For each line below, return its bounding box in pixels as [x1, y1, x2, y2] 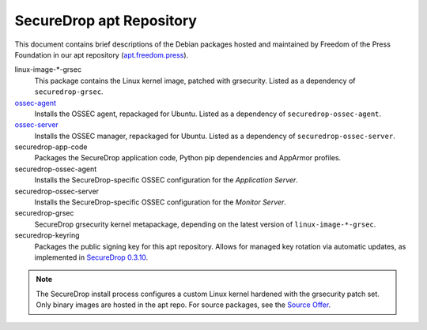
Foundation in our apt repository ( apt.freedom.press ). [14, 50, 189, 59]
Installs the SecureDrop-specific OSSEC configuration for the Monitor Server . [34, 197, 286, 207]
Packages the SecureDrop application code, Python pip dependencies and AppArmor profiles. [34, 153, 342, 163]
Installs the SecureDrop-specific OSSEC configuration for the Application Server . [34, 175, 298, 185]
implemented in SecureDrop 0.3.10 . [34, 253, 149, 262]
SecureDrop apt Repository [14, 12, 198, 29]
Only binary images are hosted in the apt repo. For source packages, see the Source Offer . [36, 300, 331, 309]
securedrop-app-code [14, 142, 88, 152]
